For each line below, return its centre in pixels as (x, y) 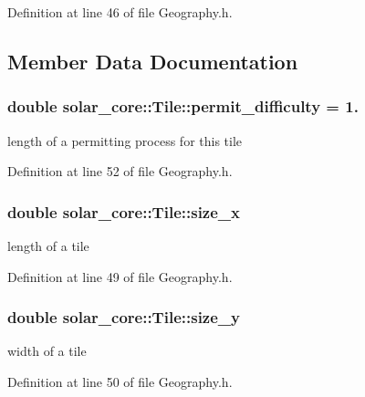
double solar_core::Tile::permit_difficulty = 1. (183, 106)
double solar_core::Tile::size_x (124, 211)
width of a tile (47, 351)
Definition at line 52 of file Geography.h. (120, 171)
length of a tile (48, 246)
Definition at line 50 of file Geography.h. (120, 381)
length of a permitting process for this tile (125, 140)
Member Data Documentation (153, 61)
